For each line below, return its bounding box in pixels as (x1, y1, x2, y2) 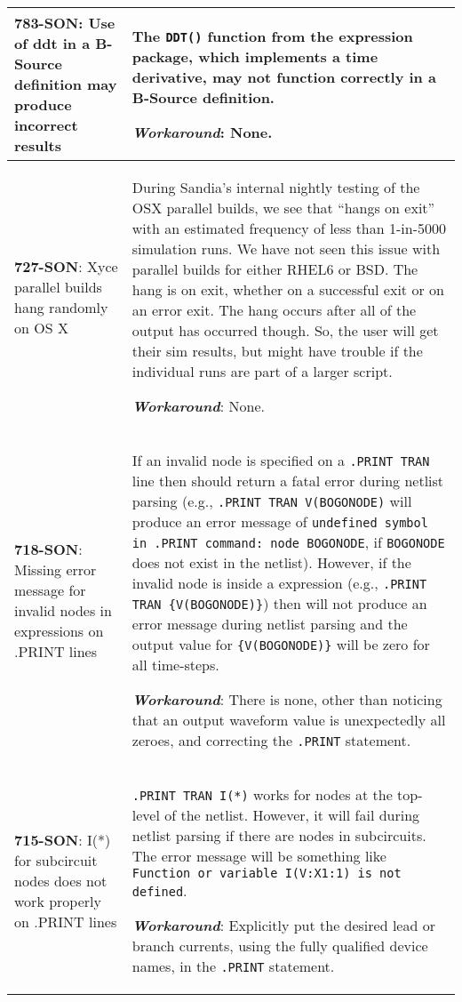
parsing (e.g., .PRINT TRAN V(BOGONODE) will (131, 491, 412, 511)
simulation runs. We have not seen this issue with (131, 238, 441, 259)
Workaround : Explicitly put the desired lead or (131, 915, 435, 935)
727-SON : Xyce (14, 255, 118, 277)
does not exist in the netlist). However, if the (131, 552, 411, 573)
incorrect (14, 115, 78, 135)
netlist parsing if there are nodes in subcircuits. (131, 825, 426, 846)
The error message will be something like (131, 846, 386, 866)
